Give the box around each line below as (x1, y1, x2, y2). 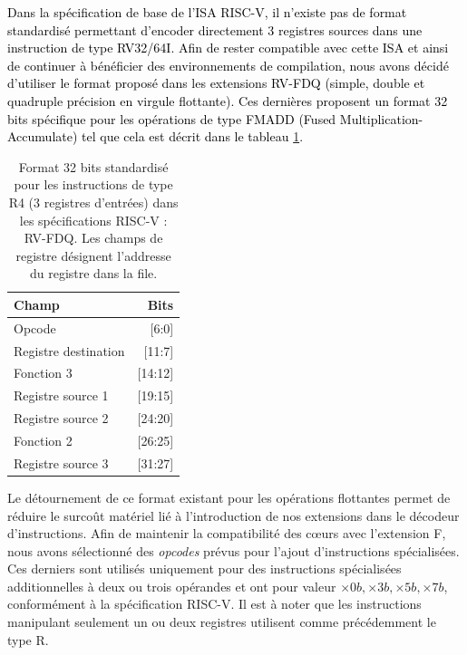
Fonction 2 (14, 430, 73, 449)
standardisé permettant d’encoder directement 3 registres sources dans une (7, 20, 423, 39)
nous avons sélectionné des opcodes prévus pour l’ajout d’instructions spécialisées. (7, 541, 460, 560)
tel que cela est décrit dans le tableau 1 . (82, 127, 304, 146)
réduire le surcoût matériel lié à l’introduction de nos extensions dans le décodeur (7, 506, 460, 525)
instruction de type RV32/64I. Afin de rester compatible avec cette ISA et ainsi (7, 38, 449, 57)
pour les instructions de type (14, 175, 173, 194)
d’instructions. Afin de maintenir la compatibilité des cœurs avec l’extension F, (7, 524, 446, 543)
